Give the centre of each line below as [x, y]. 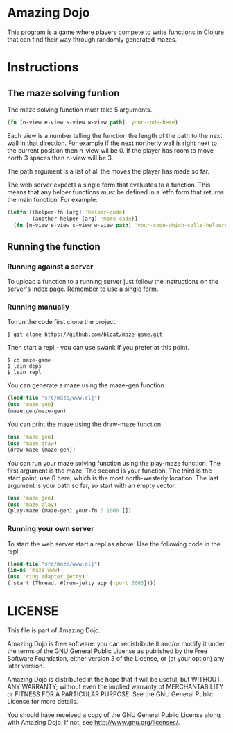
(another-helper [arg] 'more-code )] [85, 219]
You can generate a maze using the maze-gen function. [87, 385]
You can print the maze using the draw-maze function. [85, 424]
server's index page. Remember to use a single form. [83, 289]
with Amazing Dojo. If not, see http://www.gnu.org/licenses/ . [94, 723]
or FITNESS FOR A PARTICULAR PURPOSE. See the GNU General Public [110, 694]
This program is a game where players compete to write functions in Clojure [115, 32]
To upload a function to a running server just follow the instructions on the [113, 282]
